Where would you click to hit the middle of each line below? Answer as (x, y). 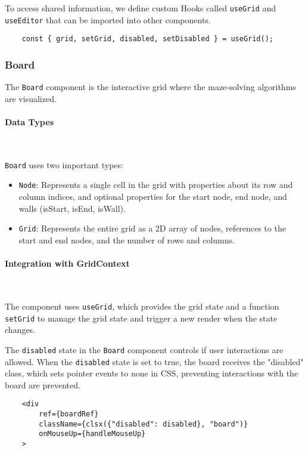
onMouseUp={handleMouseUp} (92, 434)
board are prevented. (43, 384)
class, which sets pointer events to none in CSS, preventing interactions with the (152, 373)
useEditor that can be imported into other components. (108, 19)
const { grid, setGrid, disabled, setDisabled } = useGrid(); (148, 39)
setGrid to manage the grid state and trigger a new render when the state (141, 318)
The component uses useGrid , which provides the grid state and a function (142, 306)
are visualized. (31, 98)
